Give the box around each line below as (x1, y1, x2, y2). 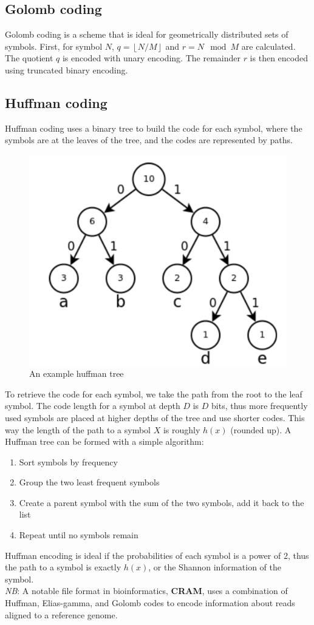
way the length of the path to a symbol (5, 423, 151, 436)
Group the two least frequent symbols (19, 476, 160, 488)
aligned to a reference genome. (5, 608, 118, 621)
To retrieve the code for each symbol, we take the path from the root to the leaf (5, 387, 302, 400)
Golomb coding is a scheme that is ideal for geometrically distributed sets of (5, 28, 288, 41)
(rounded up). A (230, 423, 292, 436)
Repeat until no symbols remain (19, 529, 138, 541)
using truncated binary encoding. (5, 63, 128, 76)
